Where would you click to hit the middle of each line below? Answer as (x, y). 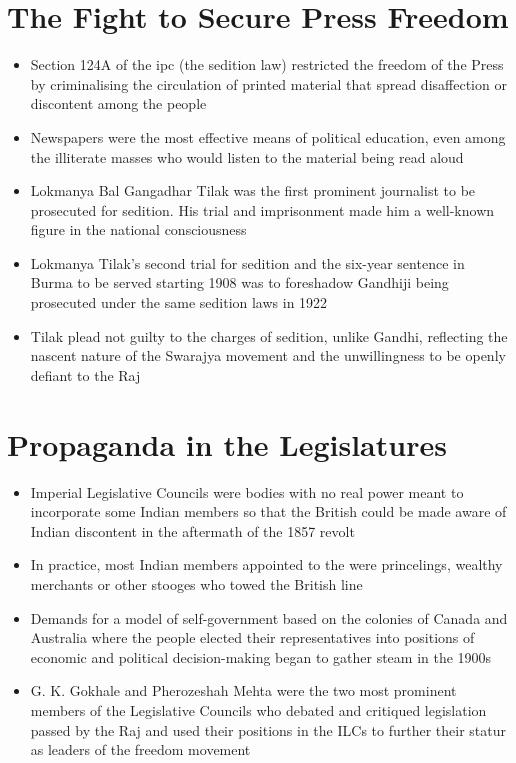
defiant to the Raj (85, 374)
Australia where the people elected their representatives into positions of (252, 637)
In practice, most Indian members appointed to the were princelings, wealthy (266, 564)
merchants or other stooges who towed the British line (196, 583)
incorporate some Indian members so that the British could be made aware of (268, 511)
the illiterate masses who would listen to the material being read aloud (247, 156)
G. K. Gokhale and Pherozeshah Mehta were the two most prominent (243, 690)
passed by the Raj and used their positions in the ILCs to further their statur (268, 729)
